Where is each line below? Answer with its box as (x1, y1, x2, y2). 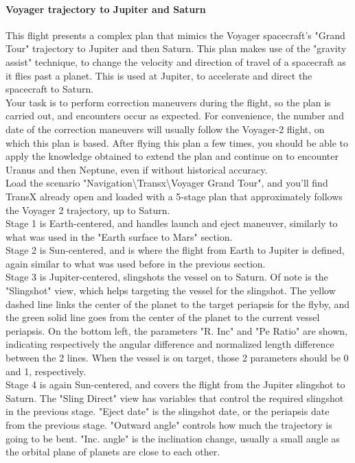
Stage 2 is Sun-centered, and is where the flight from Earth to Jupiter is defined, (5, 243, 345, 257)
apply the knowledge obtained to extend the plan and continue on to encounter (5, 149, 339, 163)
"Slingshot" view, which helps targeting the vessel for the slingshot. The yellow (5, 283, 336, 298)
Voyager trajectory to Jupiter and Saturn (5, 1, 206, 16)
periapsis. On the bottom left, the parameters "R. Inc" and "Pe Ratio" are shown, (5, 323, 347, 337)
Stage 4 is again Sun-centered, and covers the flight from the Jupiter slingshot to (5, 377, 345, 392)
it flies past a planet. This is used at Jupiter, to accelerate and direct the (5, 68, 312, 82)
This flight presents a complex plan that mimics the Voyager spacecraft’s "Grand (5, 27, 345, 42)
